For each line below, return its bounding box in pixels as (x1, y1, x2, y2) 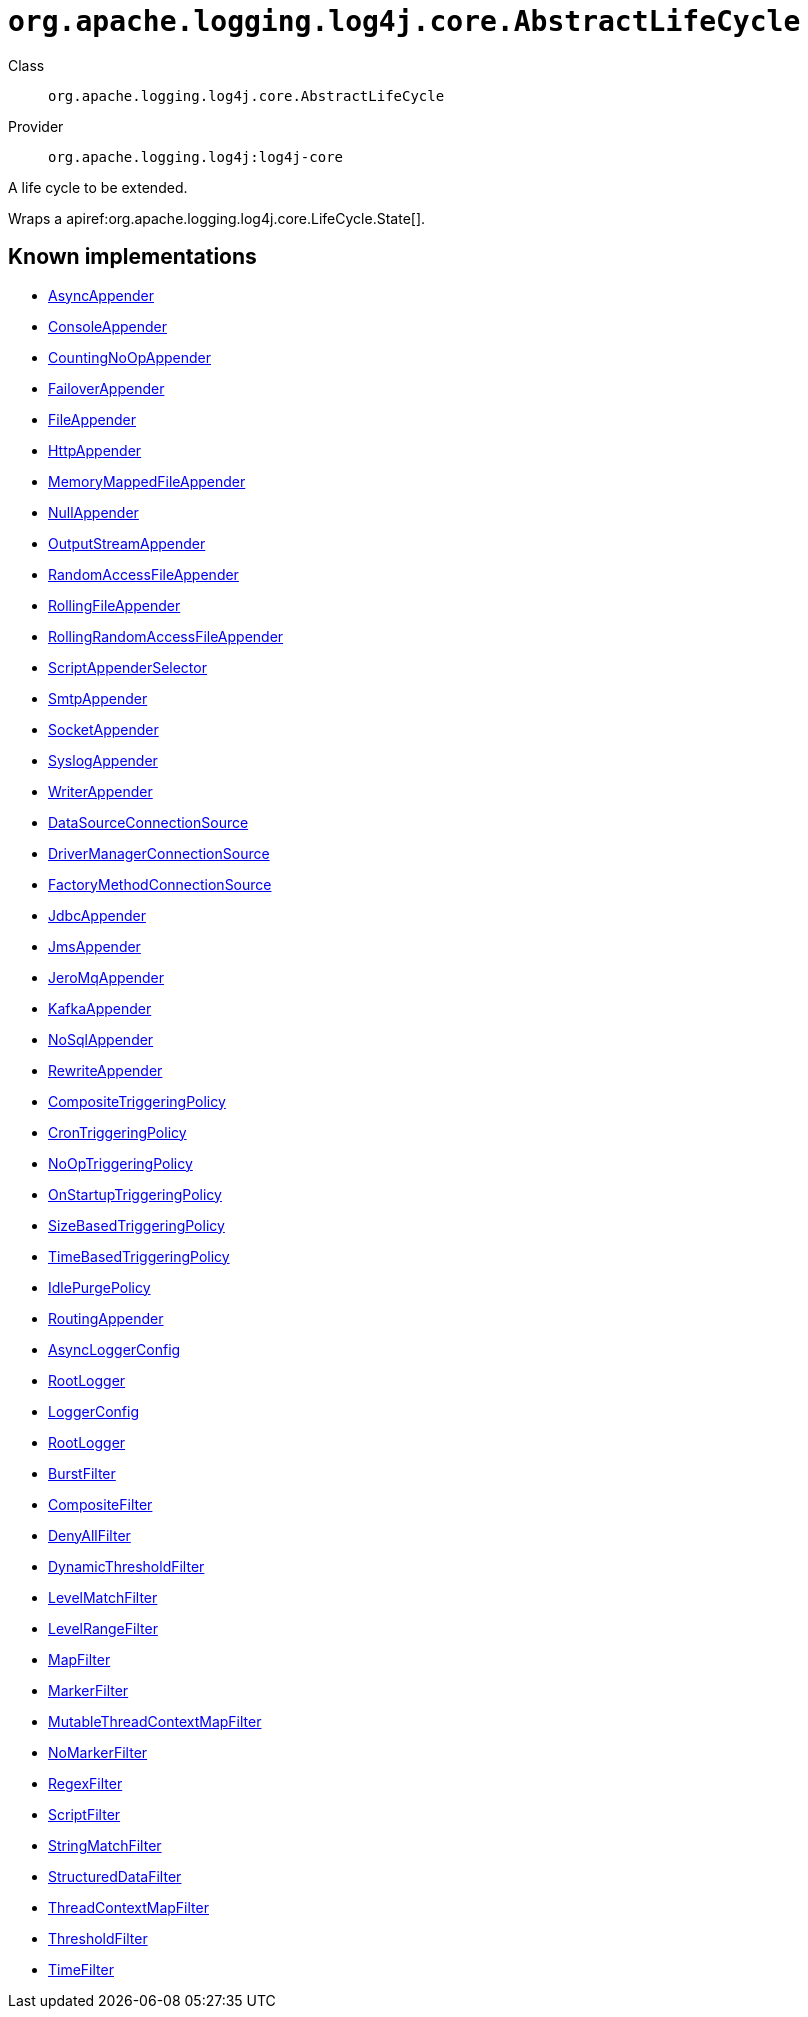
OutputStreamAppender (48, 534, 206, 552)
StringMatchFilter (48, 1836, 162, 1854)
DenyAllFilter (48, 1526, 131, 1544)
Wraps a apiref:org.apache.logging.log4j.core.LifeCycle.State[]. (8, 209, 426, 227)
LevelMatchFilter (48, 1588, 158, 1606)
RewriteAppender (48, 1061, 163, 1079)
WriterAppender (48, 782, 153, 800)
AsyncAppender (48, 286, 154, 304)
